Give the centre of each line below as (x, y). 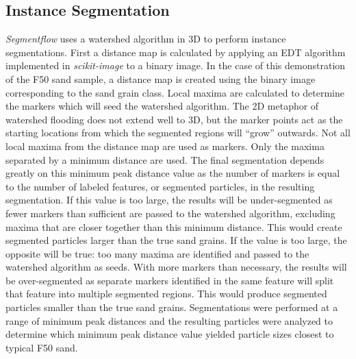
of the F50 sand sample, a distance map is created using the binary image (161, 78)
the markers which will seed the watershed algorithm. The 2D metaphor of (162, 106)
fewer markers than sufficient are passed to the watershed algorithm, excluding (170, 213)
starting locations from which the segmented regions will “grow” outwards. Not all (178, 133)
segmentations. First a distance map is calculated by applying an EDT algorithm (176, 52)
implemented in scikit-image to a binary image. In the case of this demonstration (176, 65)
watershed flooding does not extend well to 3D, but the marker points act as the (174, 119)
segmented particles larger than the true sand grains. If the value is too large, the (176, 240)
